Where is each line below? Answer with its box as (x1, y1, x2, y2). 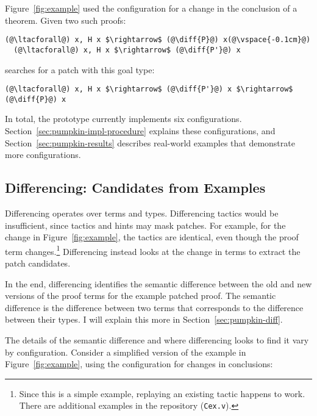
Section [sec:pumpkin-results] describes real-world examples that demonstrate (5, 136, 295, 149)
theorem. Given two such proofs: (5, 13, 126, 26)
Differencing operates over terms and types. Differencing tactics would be (5, 206, 279, 219)
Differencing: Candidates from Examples (5, 178, 266, 197)
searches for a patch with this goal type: (5, 63, 155, 76)
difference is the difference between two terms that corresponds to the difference (5, 301, 304, 314)
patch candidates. (5, 257, 71, 270)
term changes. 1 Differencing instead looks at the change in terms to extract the (5, 243, 301, 257)
